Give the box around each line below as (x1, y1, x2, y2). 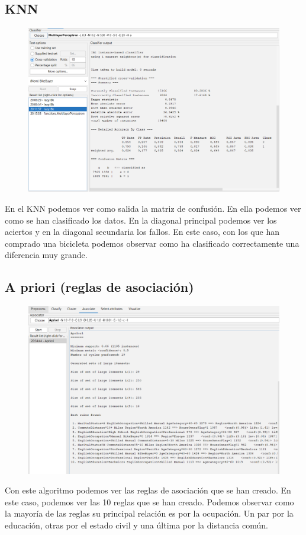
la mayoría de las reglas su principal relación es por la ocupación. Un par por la (5, 507, 294, 520)
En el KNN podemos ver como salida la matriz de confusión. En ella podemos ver (5, 202, 301, 214)
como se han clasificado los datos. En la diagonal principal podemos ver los (5, 214, 277, 226)
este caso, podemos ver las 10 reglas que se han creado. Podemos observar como (5, 495, 294, 508)
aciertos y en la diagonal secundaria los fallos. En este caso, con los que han (5, 225, 279, 238)
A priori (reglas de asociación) (5, 278, 194, 296)
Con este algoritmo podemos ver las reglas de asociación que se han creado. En (5, 484, 291, 496)
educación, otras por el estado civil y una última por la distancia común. (5, 518, 268, 531)
